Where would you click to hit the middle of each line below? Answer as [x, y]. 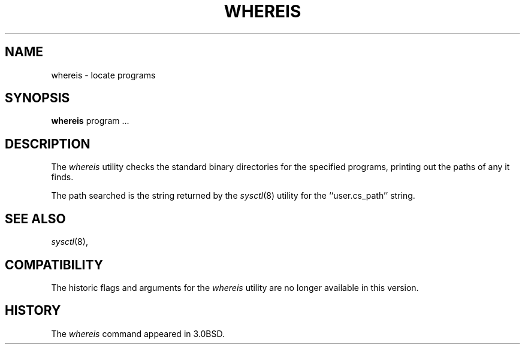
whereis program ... [90, 121]
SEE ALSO [35, 218]
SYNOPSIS [37, 98]
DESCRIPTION [48, 144]
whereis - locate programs [103, 75]
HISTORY [33, 311]
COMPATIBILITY [54, 265]
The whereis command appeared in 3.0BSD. [138, 333]
